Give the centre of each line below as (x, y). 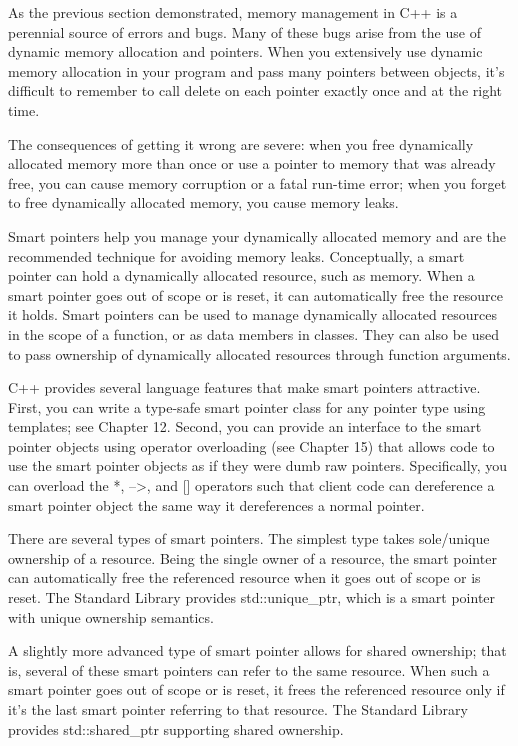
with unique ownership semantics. (111, 616)
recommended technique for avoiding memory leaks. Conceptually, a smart (236, 255)
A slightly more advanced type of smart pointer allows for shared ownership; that (257, 650)
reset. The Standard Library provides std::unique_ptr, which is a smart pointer (252, 597)
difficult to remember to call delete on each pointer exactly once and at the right (255, 90)
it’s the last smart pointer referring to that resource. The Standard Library (238, 709)
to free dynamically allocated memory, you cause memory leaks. (203, 202)
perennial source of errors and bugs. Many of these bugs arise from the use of (244, 31)
